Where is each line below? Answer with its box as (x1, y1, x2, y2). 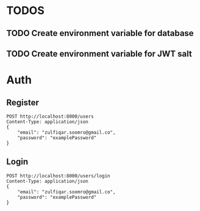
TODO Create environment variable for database (6, 28, 194, 38)
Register (6, 97, 40, 107)
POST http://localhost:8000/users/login (6, 173, 111, 179)
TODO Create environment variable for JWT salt (6, 48, 192, 59)
